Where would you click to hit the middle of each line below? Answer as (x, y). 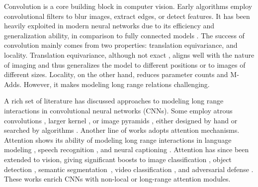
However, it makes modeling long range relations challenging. (117, 84)
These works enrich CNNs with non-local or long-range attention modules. (117, 179)
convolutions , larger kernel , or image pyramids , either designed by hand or (121, 120)
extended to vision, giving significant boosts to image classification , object (118, 159)
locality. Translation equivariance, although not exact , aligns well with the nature (129, 54)
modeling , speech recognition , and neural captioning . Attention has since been (127, 149)
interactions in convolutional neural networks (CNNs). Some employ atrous (118, 110)
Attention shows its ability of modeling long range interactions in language (118, 140)
